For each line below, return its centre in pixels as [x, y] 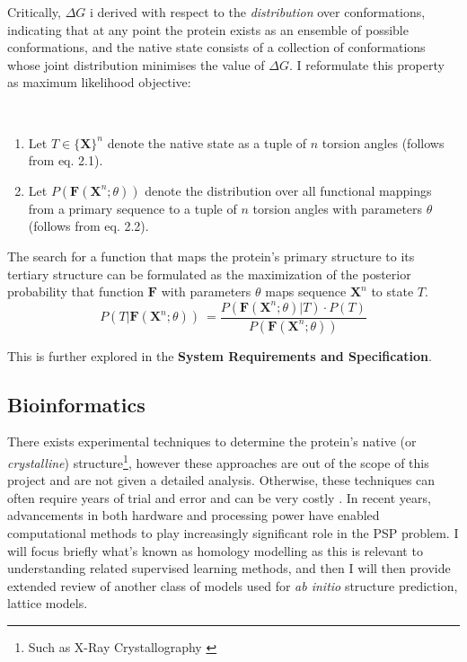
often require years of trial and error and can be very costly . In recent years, [219, 497]
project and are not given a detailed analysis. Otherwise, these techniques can [221, 480]
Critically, [34, 12]
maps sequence [306, 291]
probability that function [76, 291]
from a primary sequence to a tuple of [132, 208]
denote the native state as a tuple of [207, 142]
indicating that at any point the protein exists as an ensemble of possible [208, 29]
